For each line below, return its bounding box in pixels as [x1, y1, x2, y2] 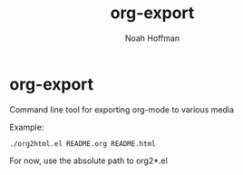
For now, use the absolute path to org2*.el [9, 155, 168, 166]
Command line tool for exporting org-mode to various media [9, 103, 234, 115]
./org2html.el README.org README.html [9, 139, 156, 148]
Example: [9, 122, 44, 132]
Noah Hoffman [124, 33, 180, 44]
